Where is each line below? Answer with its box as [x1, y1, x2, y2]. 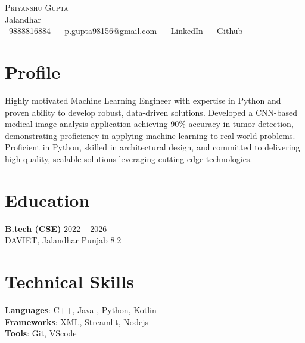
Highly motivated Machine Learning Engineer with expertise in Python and [5, 94, 281, 106]
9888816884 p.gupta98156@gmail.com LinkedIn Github [9, 24, 243, 37]
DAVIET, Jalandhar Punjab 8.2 [5, 234, 122, 246]
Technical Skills [5, 268, 134, 293]
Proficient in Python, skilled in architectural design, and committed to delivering [5, 141, 300, 153]
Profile [5, 59, 60, 84]
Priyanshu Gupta [5, 1, 69, 13]
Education [5, 187, 90, 212]
